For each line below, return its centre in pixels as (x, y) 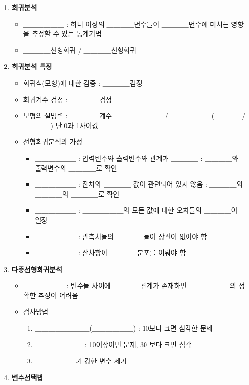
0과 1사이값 (81, 125)
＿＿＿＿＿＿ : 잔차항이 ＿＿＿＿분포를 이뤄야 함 (110, 253)
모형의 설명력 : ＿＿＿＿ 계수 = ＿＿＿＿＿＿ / (96, 116)
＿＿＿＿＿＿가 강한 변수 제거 (81, 361)
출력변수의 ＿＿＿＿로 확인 (76, 168)
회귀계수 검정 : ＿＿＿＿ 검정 (68, 99)
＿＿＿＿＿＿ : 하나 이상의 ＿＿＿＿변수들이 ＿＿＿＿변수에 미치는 (126, 24)
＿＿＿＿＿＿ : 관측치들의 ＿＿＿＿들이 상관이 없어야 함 (121, 236)
